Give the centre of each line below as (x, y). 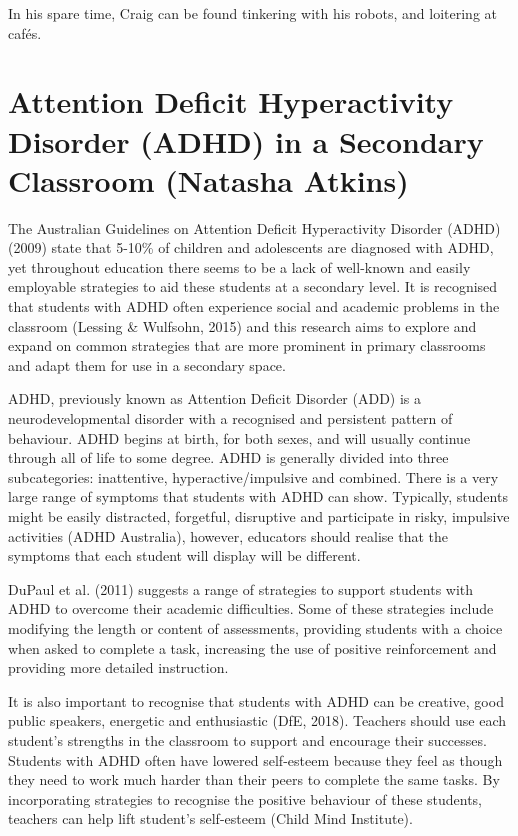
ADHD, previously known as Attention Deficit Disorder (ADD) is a (215, 398)
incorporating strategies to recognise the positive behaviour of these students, (245, 798)
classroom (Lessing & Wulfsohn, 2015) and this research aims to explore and (242, 325)
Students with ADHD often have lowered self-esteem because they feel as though (255, 759)
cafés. (25, 32)
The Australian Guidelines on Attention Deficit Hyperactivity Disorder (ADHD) (254, 227)
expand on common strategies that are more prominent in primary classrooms (247, 345)
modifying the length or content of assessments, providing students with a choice (255, 627)
